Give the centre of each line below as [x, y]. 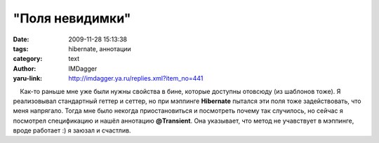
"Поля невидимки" [72, 18]
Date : [21, 39]
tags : [21, 48]
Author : [25, 68]
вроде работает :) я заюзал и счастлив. [72, 130]
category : [28, 59]
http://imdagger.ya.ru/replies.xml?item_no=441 [136, 79]
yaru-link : [27, 79]
